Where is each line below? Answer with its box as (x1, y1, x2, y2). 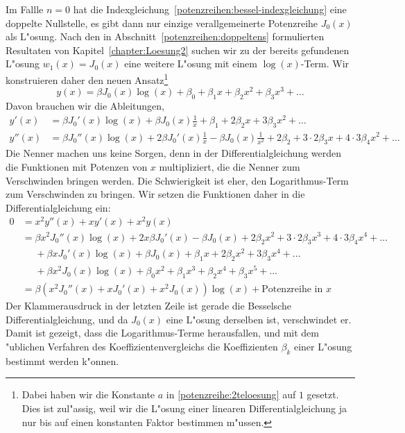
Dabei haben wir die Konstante (21, 387, 155, 402)
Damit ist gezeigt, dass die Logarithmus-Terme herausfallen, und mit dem (6, 325, 319, 340)
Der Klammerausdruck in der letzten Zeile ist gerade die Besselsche (6, 298, 291, 313)
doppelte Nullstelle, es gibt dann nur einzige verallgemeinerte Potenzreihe (6, 15, 318, 30)
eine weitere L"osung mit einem (124, 56, 257, 71)
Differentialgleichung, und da (6, 312, 128, 326)
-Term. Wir (300, 56, 350, 71)
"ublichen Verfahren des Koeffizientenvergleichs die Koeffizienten (6, 339, 278, 353)
